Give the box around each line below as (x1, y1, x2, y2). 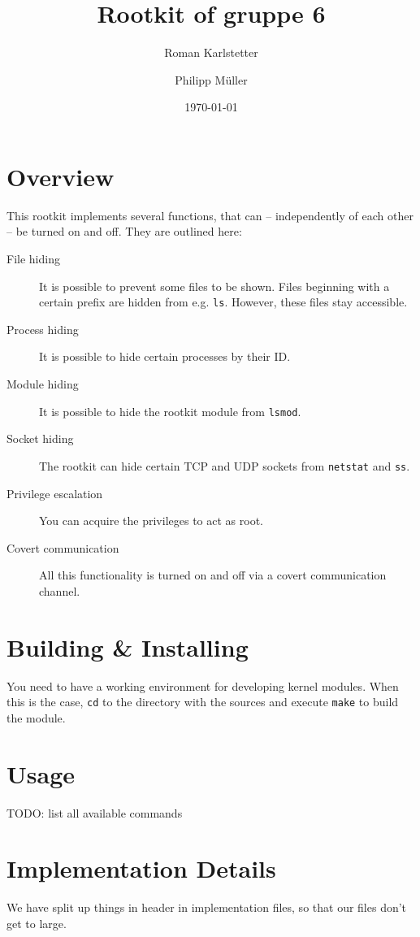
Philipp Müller (175, 71, 248, 88)
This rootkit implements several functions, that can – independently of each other (6, 206, 414, 223)
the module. (6, 709, 66, 726)
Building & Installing (6, 630, 249, 663)
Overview (6, 159, 115, 193)
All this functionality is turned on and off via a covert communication (39, 566, 387, 583)
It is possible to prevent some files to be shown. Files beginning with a (39, 277, 390, 294)
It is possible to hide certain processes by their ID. (39, 348, 291, 365)
